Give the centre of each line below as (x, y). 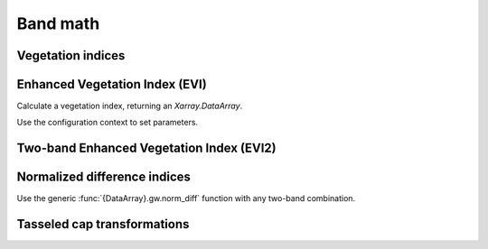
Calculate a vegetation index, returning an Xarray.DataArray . (130, 106)
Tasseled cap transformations (103, 224)
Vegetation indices (71, 55)
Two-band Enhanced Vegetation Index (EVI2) (146, 148)
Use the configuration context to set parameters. (108, 123)
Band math (58, 23)
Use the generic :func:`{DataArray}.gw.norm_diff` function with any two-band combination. (186, 198)
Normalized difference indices (104, 177)
